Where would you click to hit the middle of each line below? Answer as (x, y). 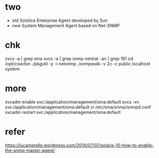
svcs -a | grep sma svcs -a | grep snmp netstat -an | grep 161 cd (69, 58)
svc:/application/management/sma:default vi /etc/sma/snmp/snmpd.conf (78, 107)
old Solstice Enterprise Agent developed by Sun (60, 20)
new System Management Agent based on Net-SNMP (66, 25)
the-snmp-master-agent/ (30, 150)
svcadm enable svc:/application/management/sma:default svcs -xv (72, 102)
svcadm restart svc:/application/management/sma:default (63, 112)
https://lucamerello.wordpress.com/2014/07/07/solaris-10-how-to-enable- (79, 145)
